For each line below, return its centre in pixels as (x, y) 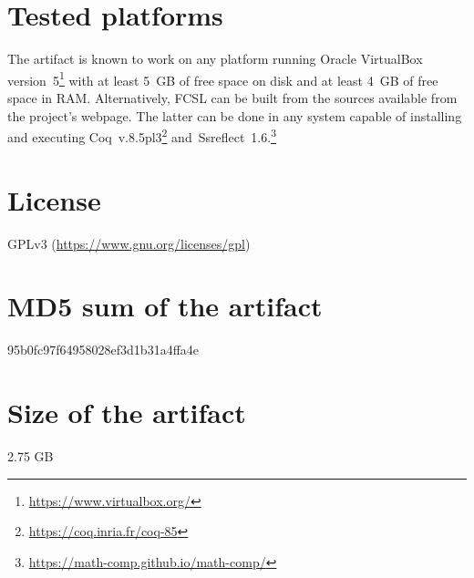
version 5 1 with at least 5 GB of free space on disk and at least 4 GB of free (223, 78)
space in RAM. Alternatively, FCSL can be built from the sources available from (232, 97)
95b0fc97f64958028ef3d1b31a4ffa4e (103, 350)
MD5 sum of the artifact (165, 306)
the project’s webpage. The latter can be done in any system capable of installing (235, 115)
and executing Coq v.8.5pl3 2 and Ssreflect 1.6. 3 (142, 135)
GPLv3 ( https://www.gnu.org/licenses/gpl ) (129, 243)
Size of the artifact (127, 413)
